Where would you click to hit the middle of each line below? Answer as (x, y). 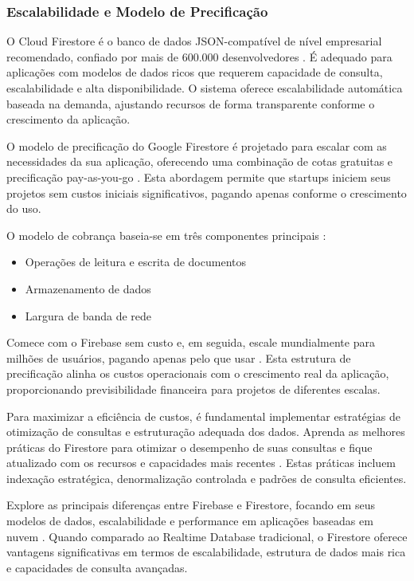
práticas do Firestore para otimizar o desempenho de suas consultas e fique (189, 447)
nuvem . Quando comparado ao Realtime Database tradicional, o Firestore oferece (207, 536)
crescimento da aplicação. (68, 119)
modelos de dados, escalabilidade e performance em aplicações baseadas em (190, 521)
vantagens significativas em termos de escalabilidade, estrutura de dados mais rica (206, 552)
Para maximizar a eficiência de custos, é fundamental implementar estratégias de (203, 416)
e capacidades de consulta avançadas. (97, 567)
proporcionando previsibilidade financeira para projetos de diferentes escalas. (193, 389)
